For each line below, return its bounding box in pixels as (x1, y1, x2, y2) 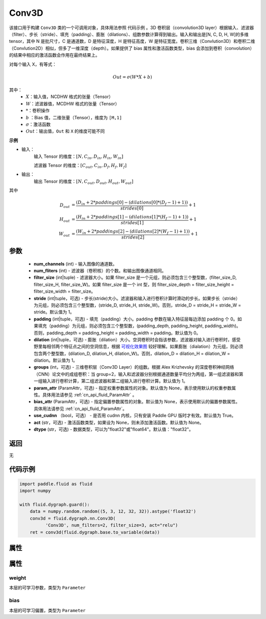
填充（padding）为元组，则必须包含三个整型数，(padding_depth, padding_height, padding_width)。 (37, 323, 241, 329)
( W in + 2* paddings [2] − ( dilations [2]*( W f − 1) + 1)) (76, 228, 190, 235)
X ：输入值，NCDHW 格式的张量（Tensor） (26, 94, 113, 100)
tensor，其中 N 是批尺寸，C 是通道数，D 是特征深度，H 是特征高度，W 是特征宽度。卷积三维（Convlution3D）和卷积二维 (9, 38, 256, 44)
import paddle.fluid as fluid (19, 481, 93, 486)
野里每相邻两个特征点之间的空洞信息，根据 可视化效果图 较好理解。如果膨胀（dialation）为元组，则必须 (33, 344, 243, 349)
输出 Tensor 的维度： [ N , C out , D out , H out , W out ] (33, 178, 134, 185)
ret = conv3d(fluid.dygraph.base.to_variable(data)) (30, 529, 160, 535)
